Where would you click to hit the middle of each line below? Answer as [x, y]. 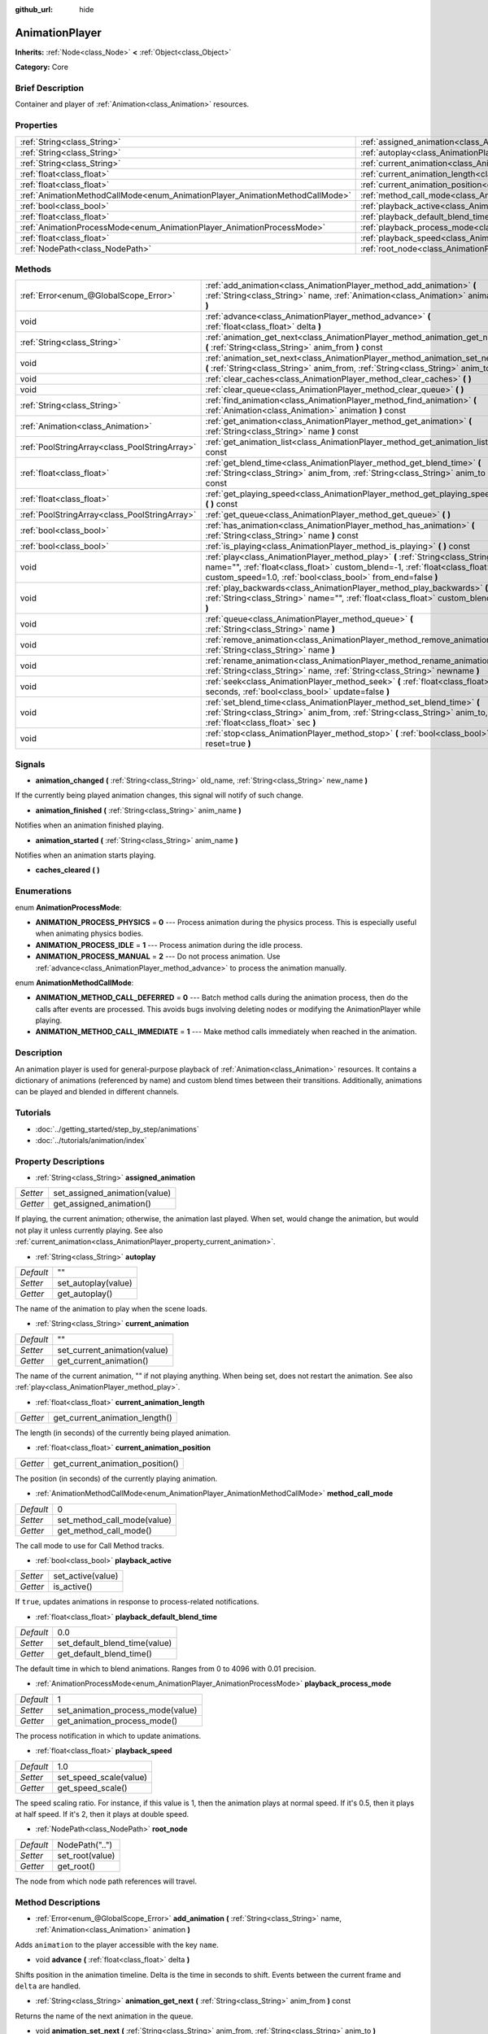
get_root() [76, 1866]
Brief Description [50, 88]
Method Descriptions [58, 1902]
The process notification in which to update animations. [108, 1735]
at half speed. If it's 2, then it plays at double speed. [102, 1814]
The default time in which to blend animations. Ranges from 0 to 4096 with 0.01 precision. [166, 1669]
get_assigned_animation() [102, 1204]
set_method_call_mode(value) [115, 1520]
